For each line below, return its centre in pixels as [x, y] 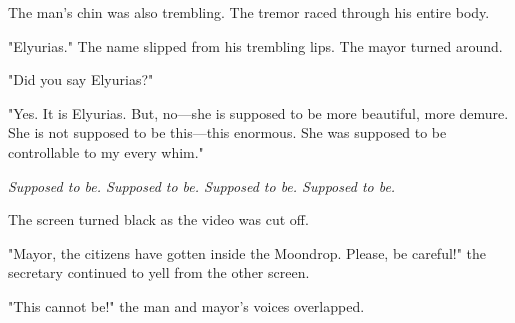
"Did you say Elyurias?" [81, 79]
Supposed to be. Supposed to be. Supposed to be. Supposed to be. [202, 185]
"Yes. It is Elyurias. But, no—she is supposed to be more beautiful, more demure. [258, 112]
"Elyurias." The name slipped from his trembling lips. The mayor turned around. [255, 45]
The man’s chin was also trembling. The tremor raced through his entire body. [249, 12]
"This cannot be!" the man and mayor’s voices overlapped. [186, 305]
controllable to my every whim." [106, 151]
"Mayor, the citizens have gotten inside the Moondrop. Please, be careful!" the [247, 252]
